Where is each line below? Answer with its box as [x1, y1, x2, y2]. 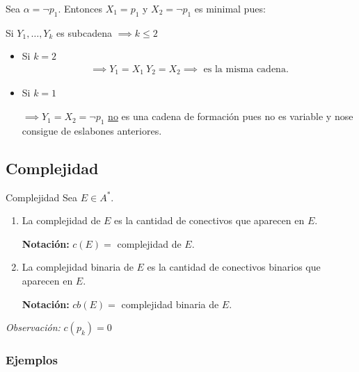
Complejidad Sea [6, 189, 78, 204]
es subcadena [56, 25, 112, 40]
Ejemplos [6, 351, 58, 369]
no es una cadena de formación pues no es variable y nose [108, 109, 353, 124]
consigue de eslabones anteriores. [22, 123, 162, 137]
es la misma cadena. [203, 65, 289, 74]
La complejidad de [22, 213, 101, 228]
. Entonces [58, 1, 103, 15]
